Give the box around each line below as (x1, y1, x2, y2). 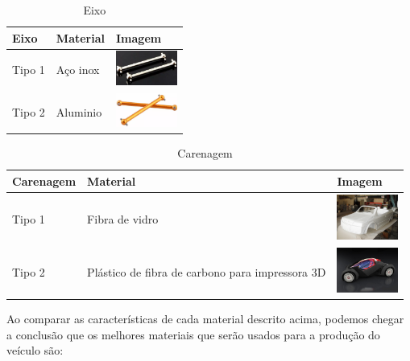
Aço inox (56, 61, 100, 78)
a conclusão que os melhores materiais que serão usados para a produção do (6, 326, 380, 343)
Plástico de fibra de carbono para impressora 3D (87, 263, 326, 280)
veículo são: (6, 342, 64, 359)
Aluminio (56, 103, 102, 120)
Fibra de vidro (87, 210, 159, 227)
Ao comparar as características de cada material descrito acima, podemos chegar (6, 310, 404, 327)
